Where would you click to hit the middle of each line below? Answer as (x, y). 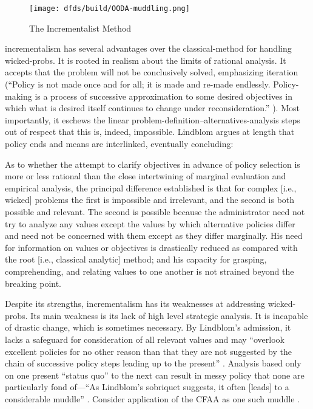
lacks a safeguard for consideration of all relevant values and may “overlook (145, 339)
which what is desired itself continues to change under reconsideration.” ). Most (152, 108)
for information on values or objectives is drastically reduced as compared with (151, 247)
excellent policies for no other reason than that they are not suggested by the (148, 351)
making (19, 96)
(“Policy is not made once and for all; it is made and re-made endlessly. (138, 84)
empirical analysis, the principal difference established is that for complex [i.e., (151, 187)
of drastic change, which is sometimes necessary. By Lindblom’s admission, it (148, 327)
